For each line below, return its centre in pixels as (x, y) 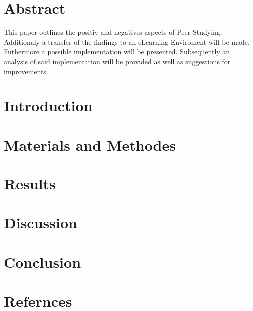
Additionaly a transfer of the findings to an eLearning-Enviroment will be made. (127, 42)
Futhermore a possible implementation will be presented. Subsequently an (117, 52)
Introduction (48, 105)
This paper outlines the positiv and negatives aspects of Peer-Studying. (113, 32)
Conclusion (43, 261)
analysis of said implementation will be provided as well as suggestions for (117, 61)
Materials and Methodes (90, 144)
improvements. (26, 71)
